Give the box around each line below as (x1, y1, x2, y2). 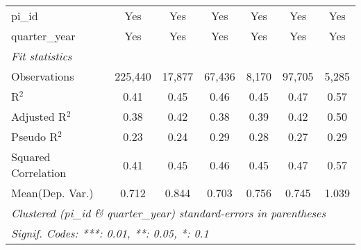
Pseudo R (11, 128, 58, 144)
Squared (11, 149, 51, 165)
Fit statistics (11, 48, 72, 64)
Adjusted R (11, 108, 67, 124)
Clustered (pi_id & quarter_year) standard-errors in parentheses (11, 205, 326, 221)
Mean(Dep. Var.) (11, 185, 94, 201)
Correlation (11, 165, 67, 181)
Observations (11, 68, 74, 84)
